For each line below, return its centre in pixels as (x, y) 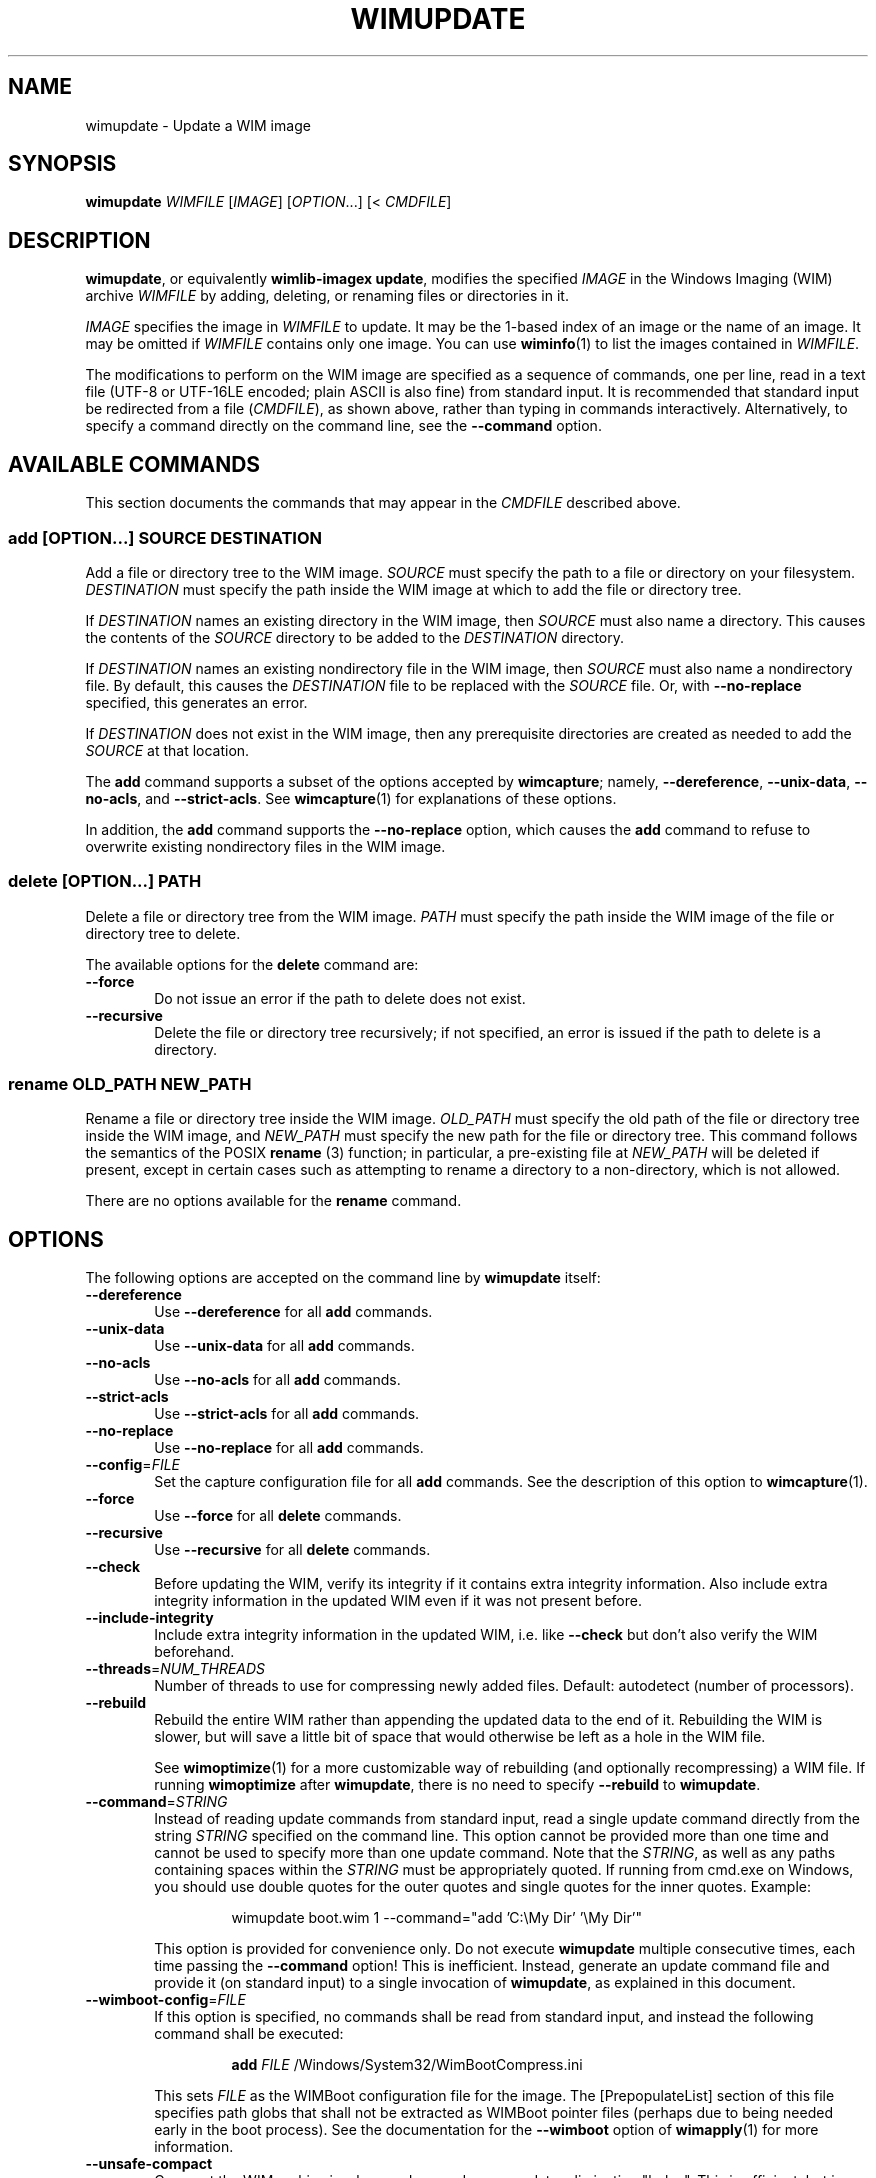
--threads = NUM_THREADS (175, 1669)
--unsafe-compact (149, 2164)
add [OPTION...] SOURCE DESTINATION (165, 537)
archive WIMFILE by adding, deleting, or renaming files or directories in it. (327, 296)
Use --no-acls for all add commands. (277, 1380)
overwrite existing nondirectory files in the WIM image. (265, 846)
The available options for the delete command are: (252, 964)
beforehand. (194, 1652)
